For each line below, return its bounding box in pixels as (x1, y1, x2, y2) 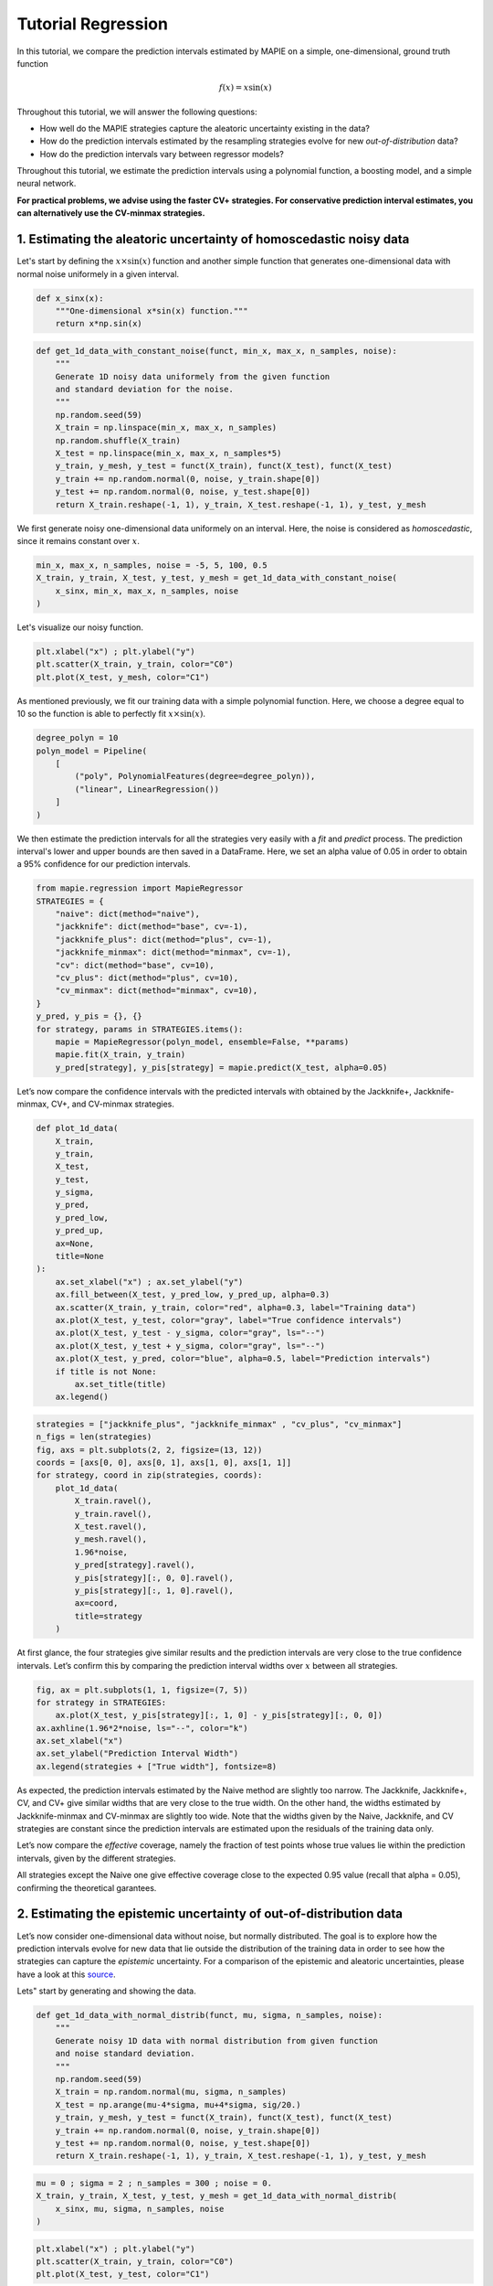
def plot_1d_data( (36, 1123, 119, 1134)
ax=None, (55, 1238, 95, 1248)
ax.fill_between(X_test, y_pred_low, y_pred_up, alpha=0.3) (55, 1289, 330, 1300)
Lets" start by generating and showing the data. (16, 1985, 196, 1997)
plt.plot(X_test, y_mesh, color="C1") (36, 672, 210, 682)
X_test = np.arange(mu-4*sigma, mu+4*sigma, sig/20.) (55, 2099, 301, 2110)
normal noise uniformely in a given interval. (16, 268, 180, 279)
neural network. (16, 178, 77, 189)
